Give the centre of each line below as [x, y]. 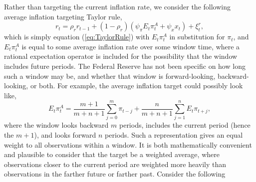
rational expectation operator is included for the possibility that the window [121, 56]
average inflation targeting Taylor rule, [63, 16]
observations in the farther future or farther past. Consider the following [115, 174]
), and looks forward [65, 135]
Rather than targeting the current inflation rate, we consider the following [117, 6]
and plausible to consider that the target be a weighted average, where [112, 154]
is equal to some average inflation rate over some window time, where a [131, 46]
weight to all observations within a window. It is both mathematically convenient [128, 144]
